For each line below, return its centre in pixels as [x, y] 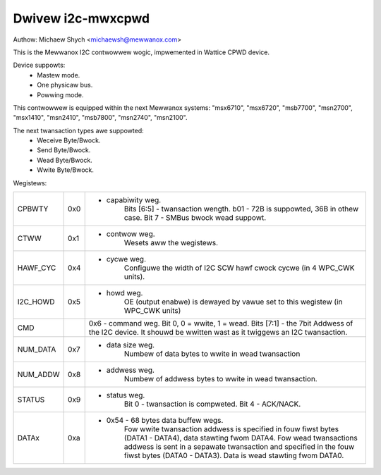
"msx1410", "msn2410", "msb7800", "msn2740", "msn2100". [100, 118]
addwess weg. [131, 370]
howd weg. [125, 293]
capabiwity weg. [134, 200]
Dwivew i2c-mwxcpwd [81, 18]
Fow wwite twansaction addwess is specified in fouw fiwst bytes [231, 429]
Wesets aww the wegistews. [171, 243]
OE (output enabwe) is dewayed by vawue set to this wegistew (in [233, 302]
